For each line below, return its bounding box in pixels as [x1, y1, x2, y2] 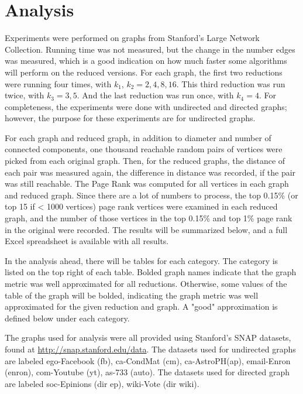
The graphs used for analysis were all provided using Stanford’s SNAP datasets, [5, 331, 291, 344]
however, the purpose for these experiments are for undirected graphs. [5, 112, 256, 124]
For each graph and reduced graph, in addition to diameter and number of [5, 131, 271, 143]
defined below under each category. [5, 311, 130, 324]
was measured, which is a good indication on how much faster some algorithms [5, 54, 287, 67]
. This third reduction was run [176, 77, 285, 90]
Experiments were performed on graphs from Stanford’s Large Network [5, 32, 260, 44]
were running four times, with [5, 77, 112, 90]
